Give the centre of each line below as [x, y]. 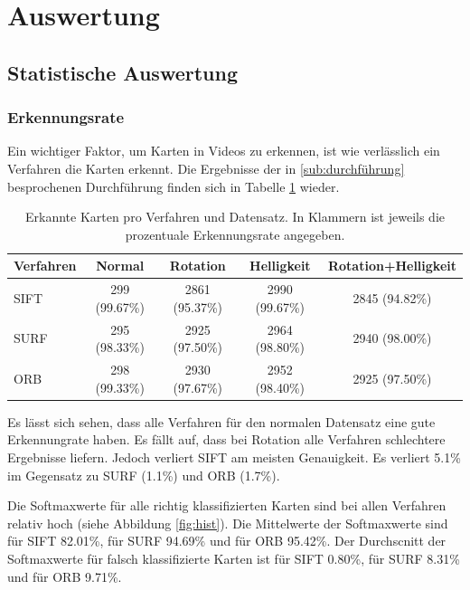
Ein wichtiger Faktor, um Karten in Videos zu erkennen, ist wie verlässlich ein [224, 151]
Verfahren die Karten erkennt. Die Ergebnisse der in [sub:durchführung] [206, 168]
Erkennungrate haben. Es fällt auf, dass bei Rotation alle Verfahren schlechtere [226, 439]
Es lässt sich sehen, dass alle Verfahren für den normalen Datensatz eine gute [221, 421]
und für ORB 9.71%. [65, 576]
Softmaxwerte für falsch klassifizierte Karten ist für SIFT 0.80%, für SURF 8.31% [234, 558]
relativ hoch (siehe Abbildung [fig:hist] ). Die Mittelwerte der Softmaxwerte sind [228, 523]
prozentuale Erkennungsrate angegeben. [235, 234]
